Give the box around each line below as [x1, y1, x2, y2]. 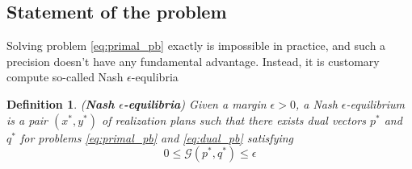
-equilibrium [346, 95, 406, 112]
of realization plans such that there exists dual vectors [101, 111, 366, 128]
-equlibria [131, 68, 179, 85]
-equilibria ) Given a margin [123, 95, 267, 112]
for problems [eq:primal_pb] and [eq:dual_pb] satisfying [19, 129, 294, 146]
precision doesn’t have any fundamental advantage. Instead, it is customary [6, 52, 380, 69]
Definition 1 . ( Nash [6, 95, 115, 112]
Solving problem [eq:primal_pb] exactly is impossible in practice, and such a [6, 37, 386, 54]
